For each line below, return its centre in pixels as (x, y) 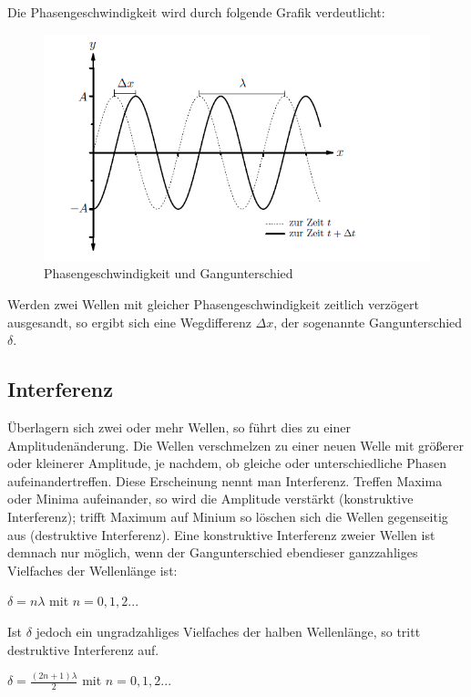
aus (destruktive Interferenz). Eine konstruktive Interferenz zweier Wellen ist (221, 534)
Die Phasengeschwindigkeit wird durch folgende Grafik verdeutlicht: (196, 12)
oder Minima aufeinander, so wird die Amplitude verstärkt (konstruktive (210, 499)
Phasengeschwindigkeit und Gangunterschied (169, 273)
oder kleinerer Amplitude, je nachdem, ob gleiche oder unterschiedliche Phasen (227, 463)
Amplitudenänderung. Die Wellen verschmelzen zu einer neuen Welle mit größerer (236, 445)
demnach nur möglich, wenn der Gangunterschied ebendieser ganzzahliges (213, 552)
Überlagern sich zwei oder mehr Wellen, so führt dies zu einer (179, 427)
